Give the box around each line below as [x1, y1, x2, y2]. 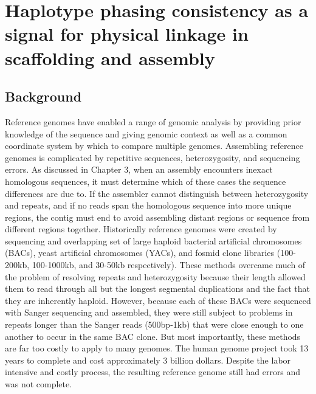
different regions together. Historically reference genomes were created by [5, 223, 277, 235]
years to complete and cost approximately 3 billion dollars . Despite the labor [5, 353, 291, 366]
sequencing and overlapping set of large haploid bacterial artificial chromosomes [5, 234, 302, 247]
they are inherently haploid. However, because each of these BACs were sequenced [5, 294, 311, 306]
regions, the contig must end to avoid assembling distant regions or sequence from [5, 210, 310, 223]
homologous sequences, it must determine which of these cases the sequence [5, 175, 286, 187]
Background [5, 87, 82, 106]
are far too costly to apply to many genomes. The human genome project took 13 [5, 342, 309, 354]
